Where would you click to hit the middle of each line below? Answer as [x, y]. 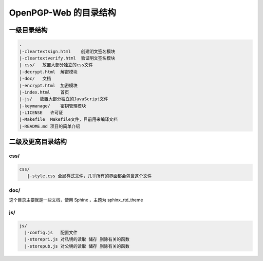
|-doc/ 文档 [35, 79]
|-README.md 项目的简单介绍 [50, 126]
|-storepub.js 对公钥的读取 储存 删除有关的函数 [77, 246]
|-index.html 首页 [44, 92]
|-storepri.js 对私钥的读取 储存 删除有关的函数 [77, 239]
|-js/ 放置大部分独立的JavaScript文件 [64, 99]
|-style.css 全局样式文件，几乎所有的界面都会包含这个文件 [89, 176]
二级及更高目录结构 [38, 142]
